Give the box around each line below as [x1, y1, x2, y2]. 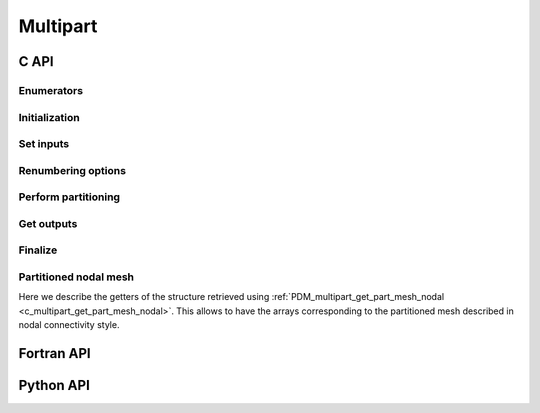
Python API [18, 376, 90, 394]
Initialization [18, 110, 80, 124]
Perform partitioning [18, 190, 120, 204]
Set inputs [18, 137, 70, 151]
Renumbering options [18, 163, 127, 177]
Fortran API [18, 345, 91, 362]
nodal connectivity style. [18, 319, 120, 331]
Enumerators [18, 83, 84, 97]
